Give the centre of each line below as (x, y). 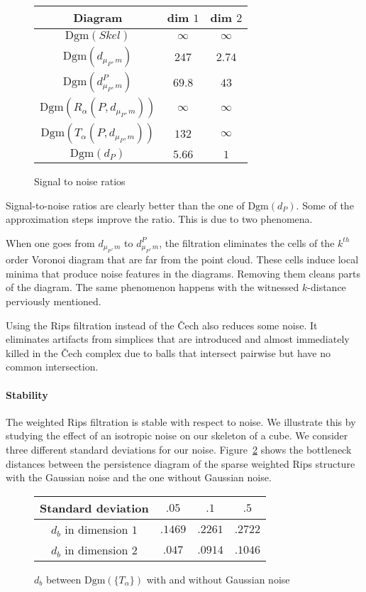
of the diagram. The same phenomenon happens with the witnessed (152, 287)
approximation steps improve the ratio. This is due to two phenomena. (159, 219)
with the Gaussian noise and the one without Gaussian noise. (139, 477)
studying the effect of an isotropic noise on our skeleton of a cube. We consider (177, 435)
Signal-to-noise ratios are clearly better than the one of (125, 205)
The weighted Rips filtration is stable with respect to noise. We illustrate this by (181, 421)
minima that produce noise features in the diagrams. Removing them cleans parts (183, 273)
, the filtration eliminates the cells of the (247, 242)
